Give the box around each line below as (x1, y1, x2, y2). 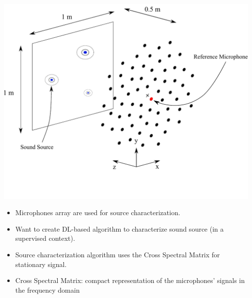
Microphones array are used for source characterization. (15, 207, 180, 218)
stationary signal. (15, 259, 67, 269)
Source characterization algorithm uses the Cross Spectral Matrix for (15, 249, 220, 259)
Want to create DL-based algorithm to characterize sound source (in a (15, 223, 224, 234)
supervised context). (15, 233, 75, 243)
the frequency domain (15, 284, 80, 295)
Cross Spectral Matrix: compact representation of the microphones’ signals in (15, 275, 245, 285)
